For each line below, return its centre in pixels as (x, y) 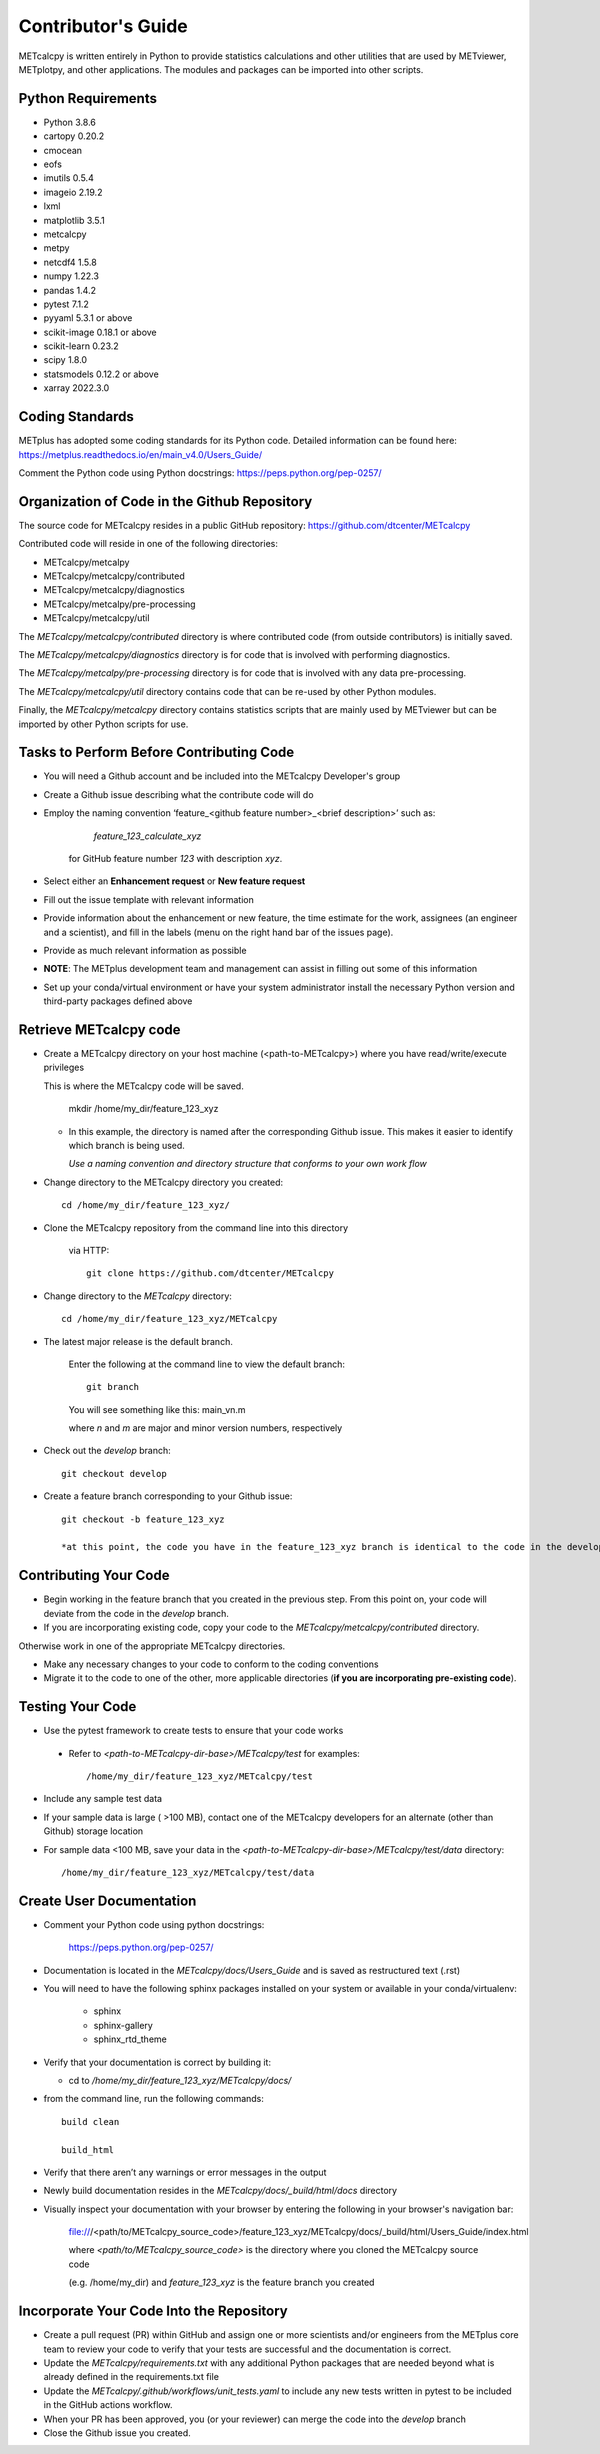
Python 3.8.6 (70, 122)
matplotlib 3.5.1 (74, 220)
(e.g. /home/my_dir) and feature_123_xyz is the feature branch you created (221, 2282)
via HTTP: (89, 1250)
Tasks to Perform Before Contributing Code (156, 752)
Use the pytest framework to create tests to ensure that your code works (193, 1731)
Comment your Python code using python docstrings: (154, 1924)
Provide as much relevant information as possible (145, 950)
